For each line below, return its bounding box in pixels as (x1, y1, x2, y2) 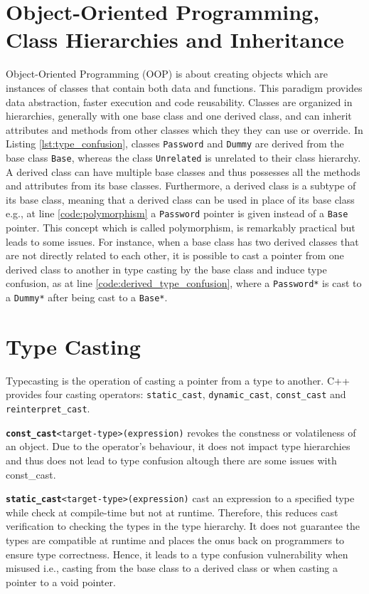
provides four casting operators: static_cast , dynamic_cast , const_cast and (6, 387, 346, 402)
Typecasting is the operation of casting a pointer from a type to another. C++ (6, 372, 350, 387)
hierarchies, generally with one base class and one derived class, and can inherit (6, 108, 352, 123)
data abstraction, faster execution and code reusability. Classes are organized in (6, 94, 353, 109)
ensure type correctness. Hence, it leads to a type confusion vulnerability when (6, 546, 348, 561)
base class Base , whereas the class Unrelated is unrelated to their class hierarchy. (6, 150, 361, 165)
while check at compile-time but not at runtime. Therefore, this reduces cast (6, 504, 338, 519)
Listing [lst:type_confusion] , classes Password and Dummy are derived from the (6, 136, 344, 151)
